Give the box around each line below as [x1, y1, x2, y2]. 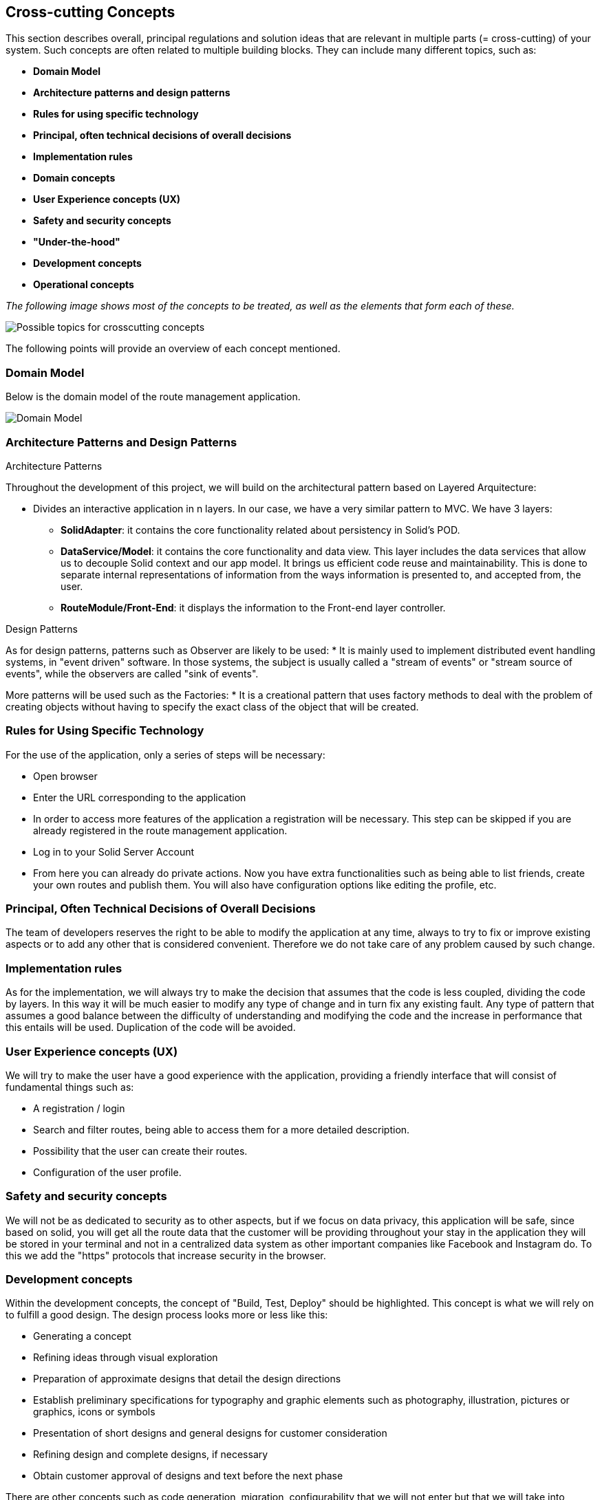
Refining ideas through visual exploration [33, 1351, 218, 1364]
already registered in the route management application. [33, 824, 288, 836]
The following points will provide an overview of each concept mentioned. [6, 343, 341, 355]
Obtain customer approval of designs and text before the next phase [33, 1470, 343, 1482]
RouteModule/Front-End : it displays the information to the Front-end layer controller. [61, 601, 446, 613]
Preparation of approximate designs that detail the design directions [33, 1373, 341, 1385]
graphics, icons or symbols [33, 1406, 156, 1418]
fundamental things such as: [6, 1080, 134, 1093]
